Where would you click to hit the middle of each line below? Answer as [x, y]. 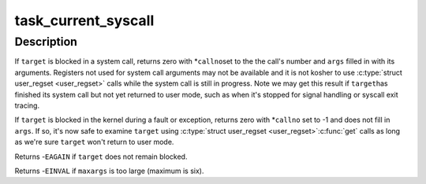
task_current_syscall [84, 20]
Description [46, 42]
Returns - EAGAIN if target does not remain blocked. [101, 156]
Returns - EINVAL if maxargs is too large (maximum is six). [109, 171]
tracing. [27, 105]
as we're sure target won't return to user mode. [94, 142]
